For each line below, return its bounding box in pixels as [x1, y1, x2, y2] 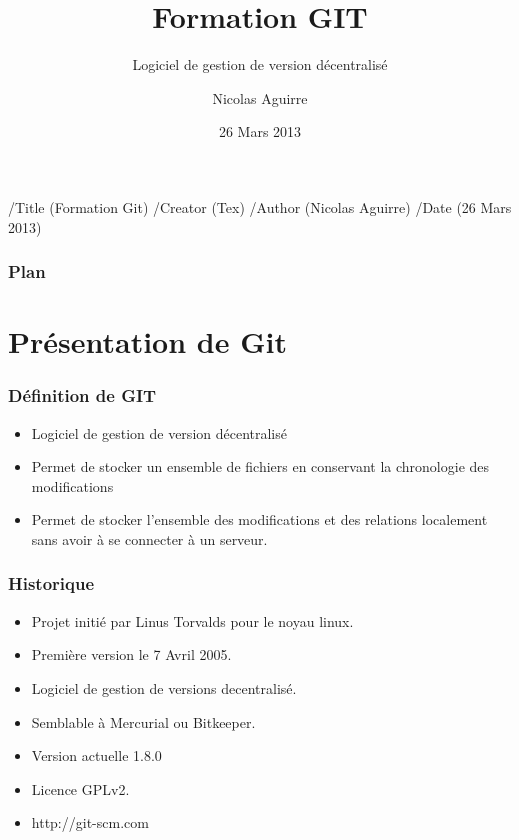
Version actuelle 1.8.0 [31, 745, 162, 766]
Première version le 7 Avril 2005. [31, 644, 232, 665]
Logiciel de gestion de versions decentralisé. [31, 677, 297, 698]
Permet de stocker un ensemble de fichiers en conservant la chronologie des [31, 456, 490, 477]
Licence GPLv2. [31, 778, 130, 799]
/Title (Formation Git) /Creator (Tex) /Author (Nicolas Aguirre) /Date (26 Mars [8, 196, 512, 217]
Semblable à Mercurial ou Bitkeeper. [31, 711, 256, 732]
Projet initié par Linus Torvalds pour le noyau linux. [31, 610, 354, 631]
